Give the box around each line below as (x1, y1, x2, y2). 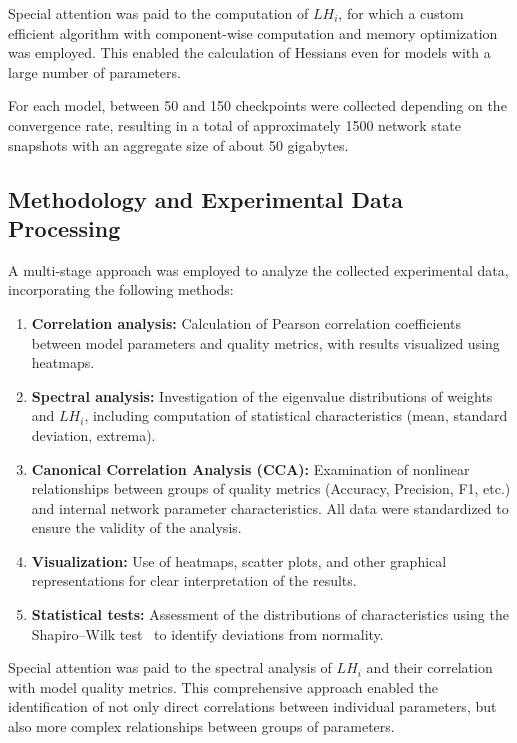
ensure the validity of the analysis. (31, 517, 242, 538)
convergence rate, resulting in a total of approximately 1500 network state (8, 114, 461, 135)
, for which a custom (338, 3, 464, 23)
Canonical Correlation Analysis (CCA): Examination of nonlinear (31, 458, 470, 479)
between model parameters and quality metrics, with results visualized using (31, 332, 500, 353)
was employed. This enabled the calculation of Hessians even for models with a (8, 42, 491, 63)
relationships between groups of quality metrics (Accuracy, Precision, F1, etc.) (31, 478, 511, 499)
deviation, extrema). (31, 424, 156, 445)
